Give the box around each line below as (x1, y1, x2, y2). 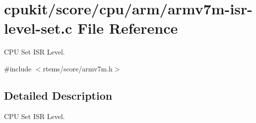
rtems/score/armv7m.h (43, 63, 113, 73)
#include (4, 63, 32, 73)
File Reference (77, 18, 178, 38)
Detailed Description (4, 87, 113, 103)
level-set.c (4, 18, 72, 38)
